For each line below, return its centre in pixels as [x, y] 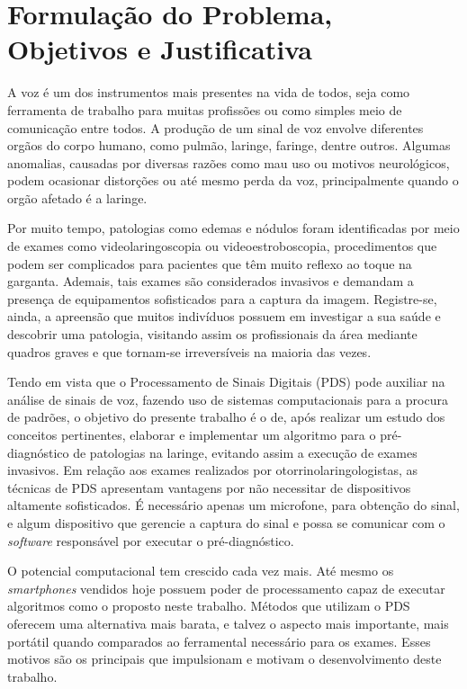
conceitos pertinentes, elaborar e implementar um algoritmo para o [192, 434]
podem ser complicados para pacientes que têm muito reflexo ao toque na [210, 263]
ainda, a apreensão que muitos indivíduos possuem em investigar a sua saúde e [224, 316]
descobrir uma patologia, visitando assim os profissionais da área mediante [212, 334]
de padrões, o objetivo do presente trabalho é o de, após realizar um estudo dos [226, 417]
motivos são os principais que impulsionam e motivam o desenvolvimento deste [225, 659]
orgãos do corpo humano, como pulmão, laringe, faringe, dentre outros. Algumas [229, 145]
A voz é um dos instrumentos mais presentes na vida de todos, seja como [209, 92]
